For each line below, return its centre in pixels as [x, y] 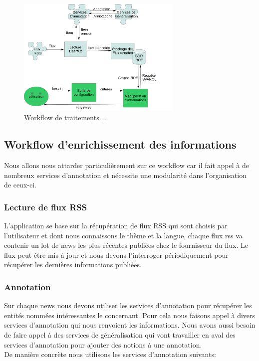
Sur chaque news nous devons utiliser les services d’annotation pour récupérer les [128, 305]
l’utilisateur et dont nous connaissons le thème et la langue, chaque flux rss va [123, 235]
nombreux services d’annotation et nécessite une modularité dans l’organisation [125, 175]
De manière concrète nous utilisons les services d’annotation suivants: [110, 354]
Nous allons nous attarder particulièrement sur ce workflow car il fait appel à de [127, 165]
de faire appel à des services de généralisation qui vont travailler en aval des [120, 334]
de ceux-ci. [20, 185]
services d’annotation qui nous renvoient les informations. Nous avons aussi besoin [130, 325]
